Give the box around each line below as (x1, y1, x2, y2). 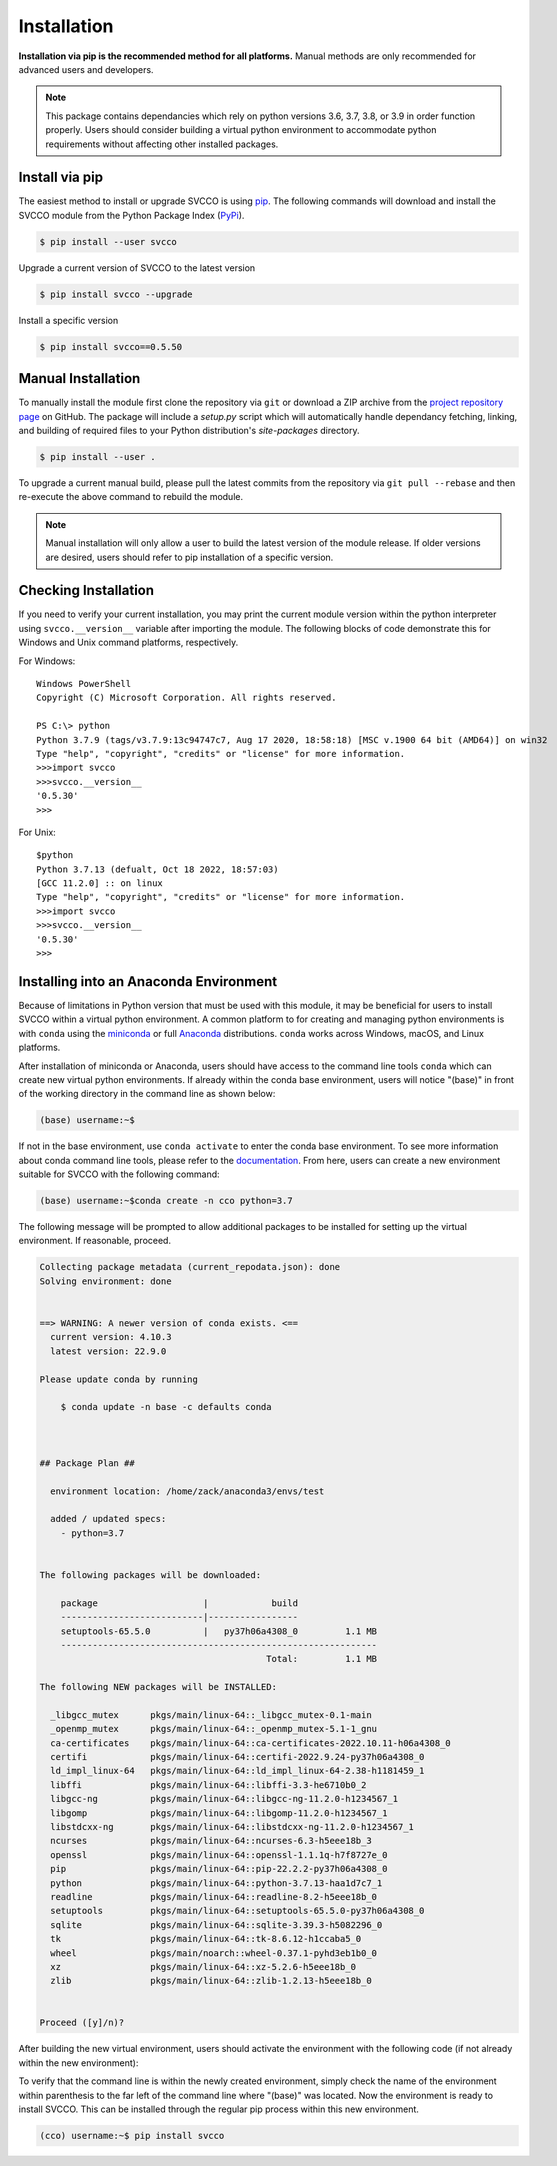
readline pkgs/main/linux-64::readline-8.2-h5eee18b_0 (50, 1891, 378, 1902)
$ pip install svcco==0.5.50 (39, 341, 183, 352)
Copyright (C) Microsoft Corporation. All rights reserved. (36, 692, 337, 704)
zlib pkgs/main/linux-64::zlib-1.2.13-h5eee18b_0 (50, 1975, 372, 1987)
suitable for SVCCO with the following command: (18, 1168, 220, 1180)
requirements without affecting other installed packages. (45, 138, 279, 150)
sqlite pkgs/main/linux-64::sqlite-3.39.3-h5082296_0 (50, 1919, 383, 1930)
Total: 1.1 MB (266, 1653, 378, 1665)
